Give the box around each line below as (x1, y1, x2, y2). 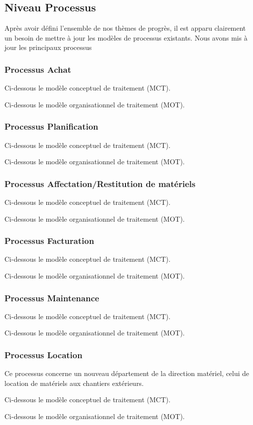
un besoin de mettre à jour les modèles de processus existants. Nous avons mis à (4, 32, 248, 43)
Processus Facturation (4, 235, 94, 247)
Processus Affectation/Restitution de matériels (4, 177, 196, 189)
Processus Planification (4, 120, 98, 133)
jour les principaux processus (4, 42, 92, 52)
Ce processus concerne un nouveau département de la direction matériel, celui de (4, 368, 250, 378)
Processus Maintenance (4, 291, 99, 304)
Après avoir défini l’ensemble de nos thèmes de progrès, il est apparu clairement (4, 23, 246, 33)
